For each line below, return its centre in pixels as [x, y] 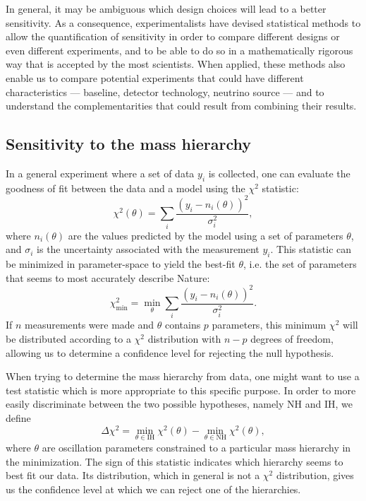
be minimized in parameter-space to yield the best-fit [121, 264]
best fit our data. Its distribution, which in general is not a [133, 475]
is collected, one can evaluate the [279, 173]
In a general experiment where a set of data [100, 173]
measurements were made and [90, 325]
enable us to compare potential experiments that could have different [155, 77]
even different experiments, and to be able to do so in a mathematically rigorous [179, 50]
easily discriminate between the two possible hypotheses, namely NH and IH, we [179, 404]
